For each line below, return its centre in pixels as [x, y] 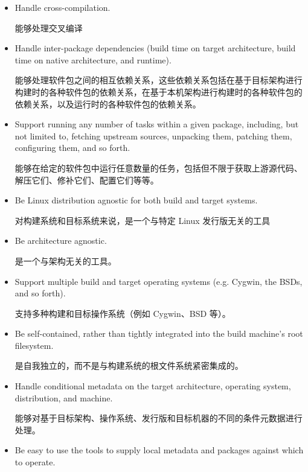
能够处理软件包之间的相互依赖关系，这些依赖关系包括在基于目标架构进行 [159, 80]
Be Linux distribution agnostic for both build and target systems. [136, 200]
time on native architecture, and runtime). [93, 59]
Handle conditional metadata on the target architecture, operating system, [153, 386]
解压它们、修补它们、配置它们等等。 [87, 180]
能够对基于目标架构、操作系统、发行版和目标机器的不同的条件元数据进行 [159, 418]
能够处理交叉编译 [49, 27]
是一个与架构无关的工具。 [66, 260]
